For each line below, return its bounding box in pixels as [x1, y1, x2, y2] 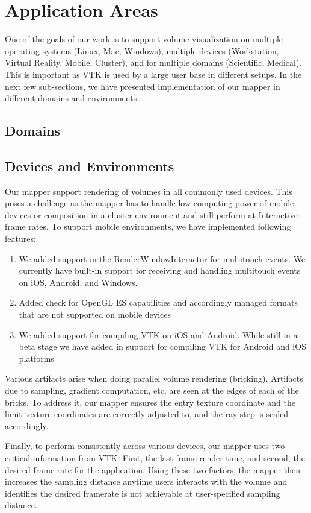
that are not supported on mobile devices [19, 308, 171, 321]
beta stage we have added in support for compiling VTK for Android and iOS [19, 340, 306, 353]
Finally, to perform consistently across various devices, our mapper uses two [5, 439, 285, 452]
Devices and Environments [5, 156, 174, 175]
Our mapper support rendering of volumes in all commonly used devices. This [5, 184, 292, 197]
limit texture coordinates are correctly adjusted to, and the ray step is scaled [5, 408, 289, 420]
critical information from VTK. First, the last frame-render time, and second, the [5, 451, 305, 464]
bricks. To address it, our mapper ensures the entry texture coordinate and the [5, 395, 295, 408]
